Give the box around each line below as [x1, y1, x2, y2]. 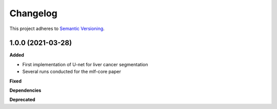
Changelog [9, 8, 57, 19]
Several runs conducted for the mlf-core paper [22, 69, 122, 75]
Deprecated [9, 97, 35, 103]
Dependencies [9, 87, 42, 94]
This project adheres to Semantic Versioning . [9, 25, 105, 32]
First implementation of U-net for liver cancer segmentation [22, 61, 148, 67]
